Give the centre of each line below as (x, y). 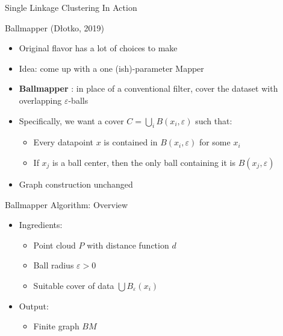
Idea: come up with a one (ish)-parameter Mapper (111, 68)
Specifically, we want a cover (71, 120)
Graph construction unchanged (76, 184)
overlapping (40, 100)
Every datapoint (64, 142)
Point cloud (54, 245)
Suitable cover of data (74, 285)
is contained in (131, 142)
